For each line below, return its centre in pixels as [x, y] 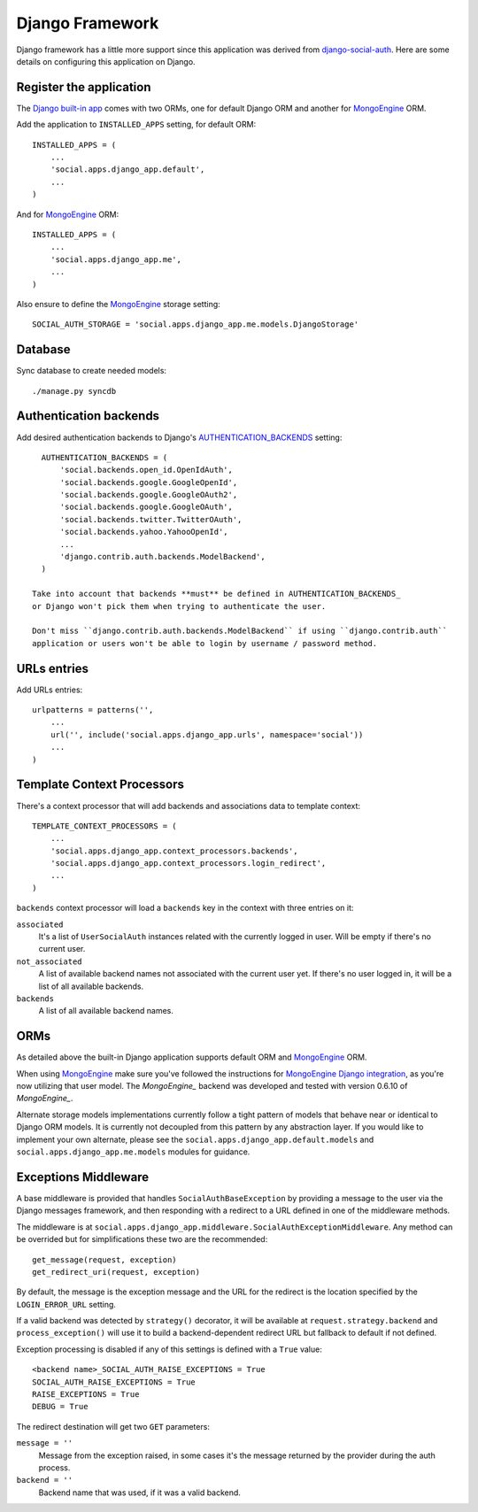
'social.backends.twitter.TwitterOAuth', [151, 519]
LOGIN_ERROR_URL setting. [66, 1304]
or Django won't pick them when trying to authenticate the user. [179, 606]
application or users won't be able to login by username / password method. [205, 643]
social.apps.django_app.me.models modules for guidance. [133, 1152]
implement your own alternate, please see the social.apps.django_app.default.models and [195, 1139]
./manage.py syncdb [74, 391]
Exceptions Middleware [83, 1177]
